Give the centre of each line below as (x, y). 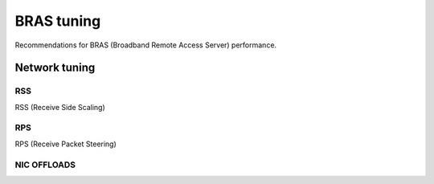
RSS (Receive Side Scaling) (60, 107)
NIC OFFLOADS (45, 165)
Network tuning (55, 68)
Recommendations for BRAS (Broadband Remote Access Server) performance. (146, 45)
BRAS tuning (58, 21)
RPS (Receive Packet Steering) (66, 144)
